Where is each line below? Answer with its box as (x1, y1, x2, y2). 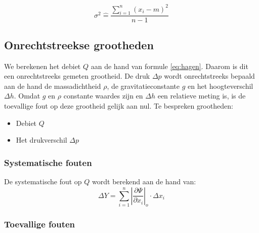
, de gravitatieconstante (107, 80, 180, 91)
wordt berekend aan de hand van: (92, 176, 196, 186)
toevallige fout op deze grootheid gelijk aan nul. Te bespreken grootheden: (4, 100, 233, 111)
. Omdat (14, 90, 40, 101)
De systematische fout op (4, 176, 82, 186)
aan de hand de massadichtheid (4, 80, 101, 91)
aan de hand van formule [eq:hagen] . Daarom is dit (91, 60, 248, 71)
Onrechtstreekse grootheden (4, 37, 154, 52)
